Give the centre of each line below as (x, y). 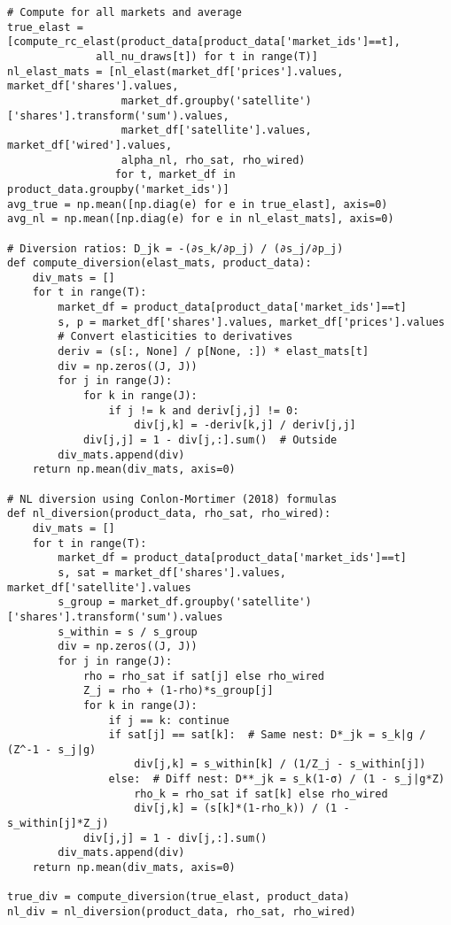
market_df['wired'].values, (90, 145)
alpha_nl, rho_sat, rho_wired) (213, 160)
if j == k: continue (169, 720)
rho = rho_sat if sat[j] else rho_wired (203, 676)
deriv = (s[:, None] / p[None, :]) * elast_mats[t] (214, 352)
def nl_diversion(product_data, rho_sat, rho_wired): (169, 514)
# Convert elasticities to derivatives (175, 337)
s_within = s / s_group (128, 632)
